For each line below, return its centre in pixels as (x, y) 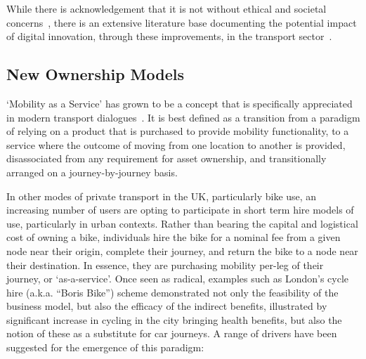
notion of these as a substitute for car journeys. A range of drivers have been (172, 333)
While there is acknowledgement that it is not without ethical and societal (166, 8)
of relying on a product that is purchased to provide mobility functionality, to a (178, 131)
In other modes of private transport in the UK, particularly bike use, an (162, 196)
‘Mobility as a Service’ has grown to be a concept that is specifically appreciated (179, 103)
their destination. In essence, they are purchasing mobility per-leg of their (165, 265)
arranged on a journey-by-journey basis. (92, 172)
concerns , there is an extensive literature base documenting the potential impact (182, 22)
